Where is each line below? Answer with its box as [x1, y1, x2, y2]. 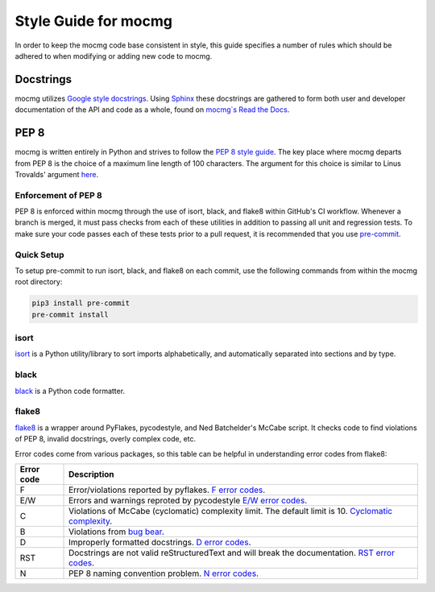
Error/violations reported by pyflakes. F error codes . [68, 484, 266, 495]
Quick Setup [14, 249, 64, 260]
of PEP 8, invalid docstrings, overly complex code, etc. [14, 434, 197, 444]
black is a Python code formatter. [14, 386, 125, 395]
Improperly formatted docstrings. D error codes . [68, 536, 251, 548]
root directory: [14, 277, 63, 287]
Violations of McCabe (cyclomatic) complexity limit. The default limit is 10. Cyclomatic [68, 505, 393, 516]
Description [68, 468, 114, 479]
